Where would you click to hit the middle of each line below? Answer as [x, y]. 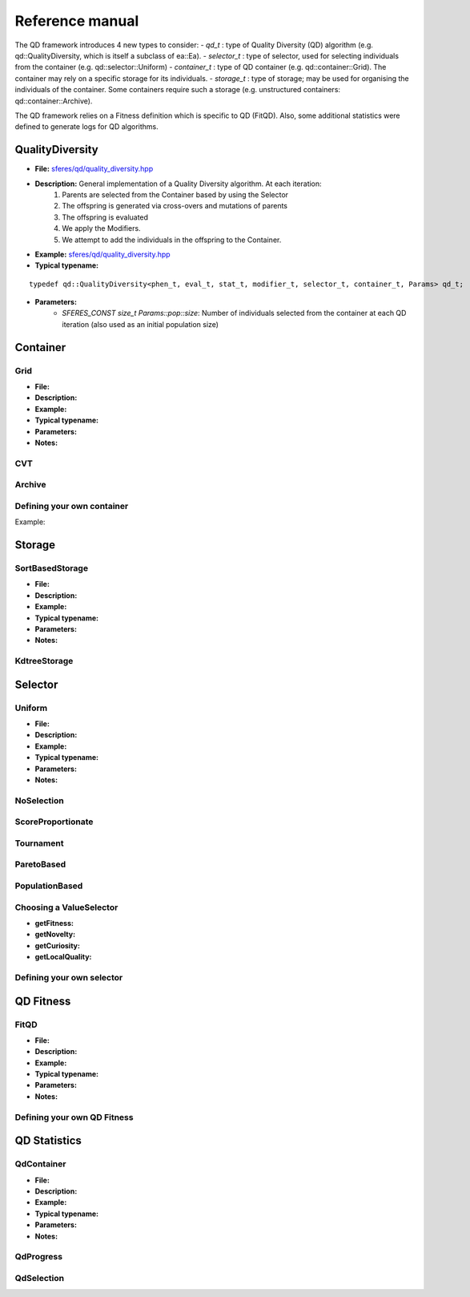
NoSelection [39, 800]
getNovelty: [55, 935]
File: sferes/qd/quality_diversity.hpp [94, 169]
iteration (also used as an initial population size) [141, 324]
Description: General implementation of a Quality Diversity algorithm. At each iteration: [178, 184]
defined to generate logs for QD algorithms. [87, 127]
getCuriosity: [57, 945]
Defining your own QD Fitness [74, 1117]
